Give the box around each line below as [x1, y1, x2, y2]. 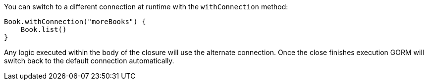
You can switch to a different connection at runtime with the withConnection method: [4, 2, 288, 11]
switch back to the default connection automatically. [4, 56, 174, 65]
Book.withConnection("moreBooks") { [4, 18, 146, 26]
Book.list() [20, 26, 67, 33]
